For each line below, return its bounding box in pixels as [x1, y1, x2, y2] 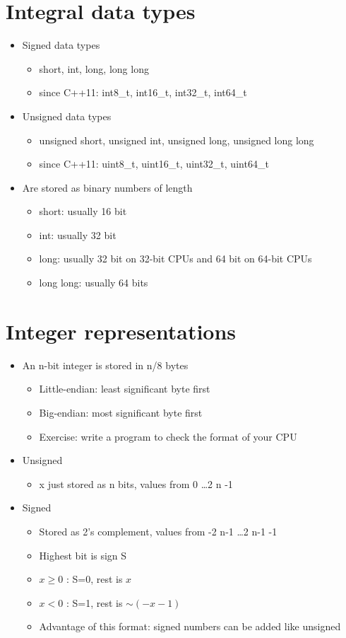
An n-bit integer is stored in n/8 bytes [22, 357, 189, 372]
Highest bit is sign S [39, 547, 127, 562]
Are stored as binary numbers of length [22, 180, 193, 195]
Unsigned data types [22, 108, 112, 123]
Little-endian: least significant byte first [39, 381, 210, 396]
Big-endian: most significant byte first [39, 405, 203, 419]
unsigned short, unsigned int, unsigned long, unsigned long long [39, 132, 314, 147]
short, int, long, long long [39, 61, 149, 76]
